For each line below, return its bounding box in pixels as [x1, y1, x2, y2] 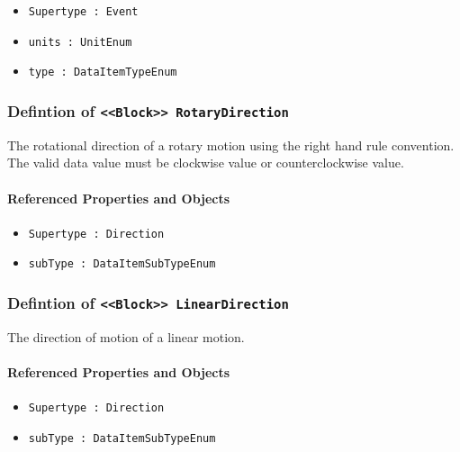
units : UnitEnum [28, 35, 132, 49]
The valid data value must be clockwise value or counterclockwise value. [7, 153, 404, 172]
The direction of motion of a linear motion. [7, 327, 245, 346]
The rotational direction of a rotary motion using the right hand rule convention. [7, 135, 455, 154]
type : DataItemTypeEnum [28, 66, 177, 79]
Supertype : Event [28, 5, 139, 18]
